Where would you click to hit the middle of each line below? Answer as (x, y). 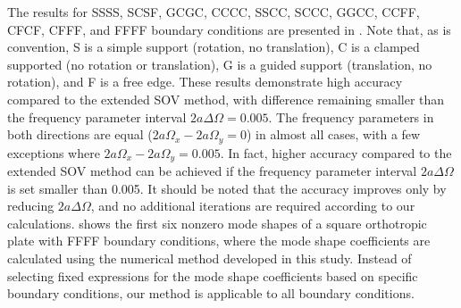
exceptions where (54, 152)
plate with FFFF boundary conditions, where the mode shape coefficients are (219, 241)
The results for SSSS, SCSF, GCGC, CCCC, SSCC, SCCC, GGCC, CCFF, (214, 12)
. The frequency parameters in (351, 117)
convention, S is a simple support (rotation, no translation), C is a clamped (214, 47)
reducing (31, 206)
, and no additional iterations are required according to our (253, 206)
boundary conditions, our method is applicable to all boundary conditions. (211, 293)
